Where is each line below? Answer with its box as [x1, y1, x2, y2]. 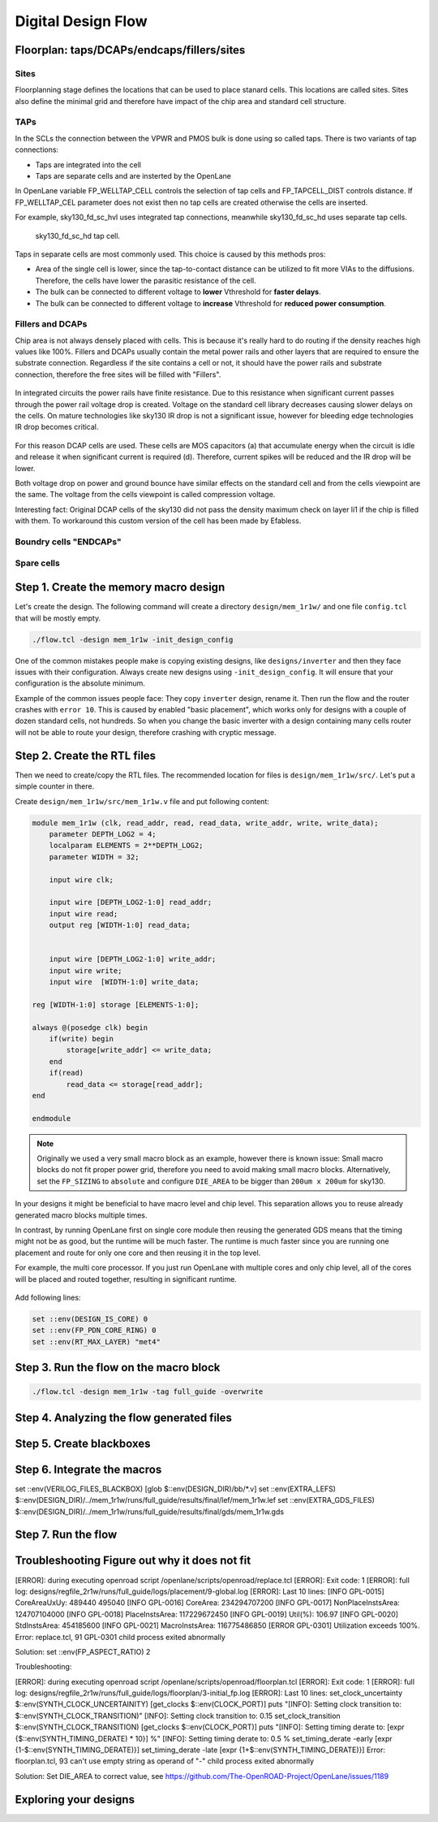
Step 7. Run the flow [15, 1528, 118, 1542]
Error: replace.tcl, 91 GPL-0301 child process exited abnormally [15, 1632, 226, 1642]
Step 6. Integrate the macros [15, 1462, 162, 1476]
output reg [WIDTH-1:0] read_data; [49, 920, 191, 930]
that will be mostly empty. [15, 613, 101, 623]
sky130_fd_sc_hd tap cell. [35, 231, 121, 240]
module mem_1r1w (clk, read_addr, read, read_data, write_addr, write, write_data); [32, 818, 379, 828]
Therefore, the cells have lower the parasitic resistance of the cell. [35, 275, 257, 285]
